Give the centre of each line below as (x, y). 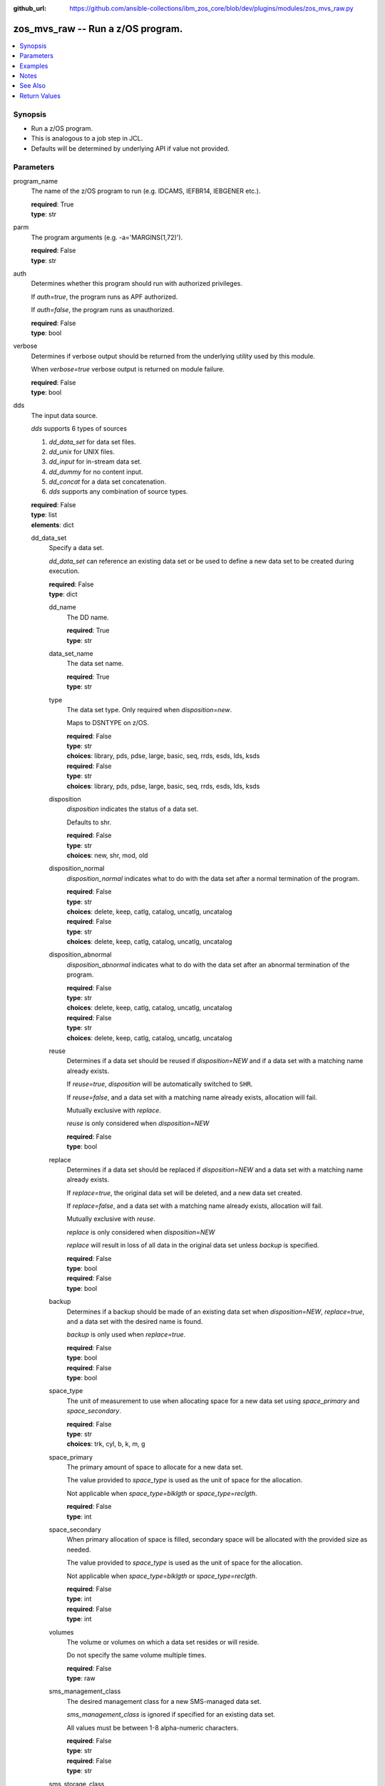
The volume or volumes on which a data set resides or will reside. (163, 1642)
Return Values (40, 96)
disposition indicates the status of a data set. (133, 809)
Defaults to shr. (89, 822)
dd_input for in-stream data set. (95, 462)
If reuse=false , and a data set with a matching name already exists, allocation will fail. (192, 1097)
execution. (64, 571)
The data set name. (95, 664)
